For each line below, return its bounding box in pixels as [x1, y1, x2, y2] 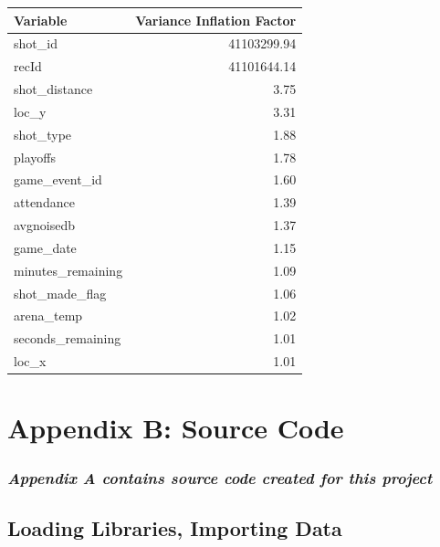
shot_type [14, 124, 72, 143]
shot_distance [14, 79, 93, 99]
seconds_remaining [14, 329, 121, 348]
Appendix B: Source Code [7, 409, 344, 447]
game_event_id [14, 170, 102, 189]
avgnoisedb [14, 216, 75, 235]
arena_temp [14, 306, 83, 325]
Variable [14, 10, 68, 29]
